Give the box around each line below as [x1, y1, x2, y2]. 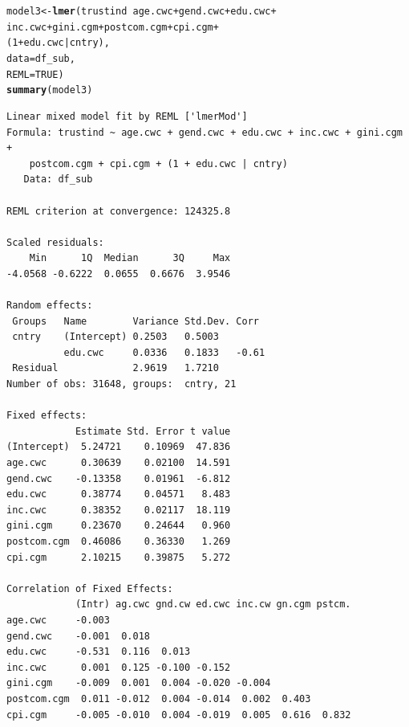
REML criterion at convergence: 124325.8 [6, 205, 231, 217]
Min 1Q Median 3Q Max [29, 252, 231, 264]
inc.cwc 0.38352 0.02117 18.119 [6, 504, 231, 516]
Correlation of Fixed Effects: [6, 582, 173, 594]
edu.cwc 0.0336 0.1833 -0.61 [63, 346, 265, 358]
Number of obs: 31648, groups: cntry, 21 [6, 378, 237, 390]
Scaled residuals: [6, 236, 104, 248]
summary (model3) [6, 84, 93, 96]
